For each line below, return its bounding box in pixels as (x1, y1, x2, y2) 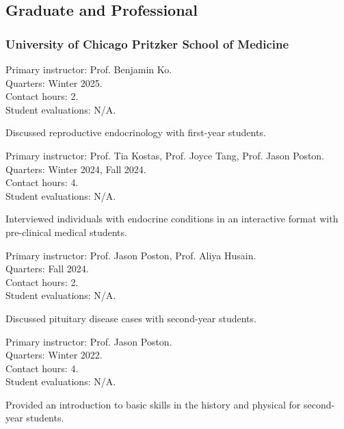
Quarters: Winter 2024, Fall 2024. (5, 161, 146, 176)
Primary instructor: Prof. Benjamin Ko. (5, 62, 172, 76)
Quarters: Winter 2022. (5, 348, 103, 362)
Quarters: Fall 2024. (5, 261, 89, 276)
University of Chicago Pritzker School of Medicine (5, 35, 289, 52)
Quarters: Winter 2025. (5, 75, 103, 90)
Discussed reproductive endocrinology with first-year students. (5, 125, 266, 140)
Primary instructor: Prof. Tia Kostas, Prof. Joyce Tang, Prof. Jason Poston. (5, 148, 325, 162)
